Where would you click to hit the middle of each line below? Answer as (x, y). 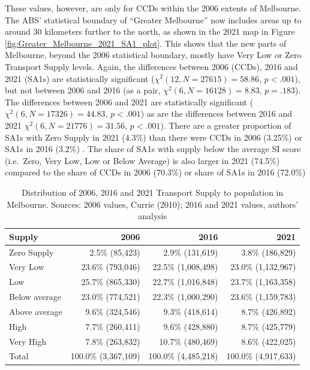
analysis (153, 216)
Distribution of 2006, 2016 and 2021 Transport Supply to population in (153, 192)
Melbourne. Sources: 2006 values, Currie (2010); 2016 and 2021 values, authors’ (153, 204)
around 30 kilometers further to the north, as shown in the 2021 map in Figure (150, 31)
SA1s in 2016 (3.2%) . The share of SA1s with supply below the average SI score (153, 149)
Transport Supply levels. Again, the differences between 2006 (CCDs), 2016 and (151, 66)
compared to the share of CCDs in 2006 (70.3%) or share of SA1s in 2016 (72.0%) (155, 172)
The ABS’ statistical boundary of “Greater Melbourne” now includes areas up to (153, 19)
